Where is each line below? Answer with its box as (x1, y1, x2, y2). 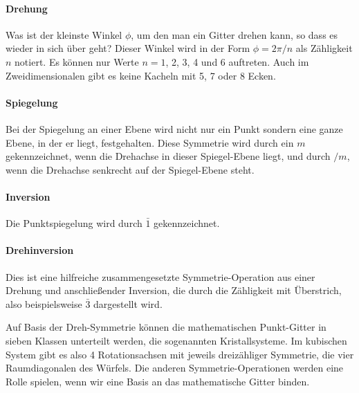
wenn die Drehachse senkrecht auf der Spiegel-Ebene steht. (6, 162, 255, 176)
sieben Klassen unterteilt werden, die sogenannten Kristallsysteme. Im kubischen (6, 333, 347, 347)
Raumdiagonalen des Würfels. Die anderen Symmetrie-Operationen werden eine (6, 360, 344, 375)
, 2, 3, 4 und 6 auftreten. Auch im (165, 54, 309, 68)
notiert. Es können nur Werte (15, 54, 139, 68)
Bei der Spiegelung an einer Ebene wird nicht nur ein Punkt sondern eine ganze (6, 121, 343, 136)
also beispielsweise (6, 296, 82, 311)
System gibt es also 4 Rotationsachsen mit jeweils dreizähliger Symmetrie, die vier (6, 347, 354, 361)
